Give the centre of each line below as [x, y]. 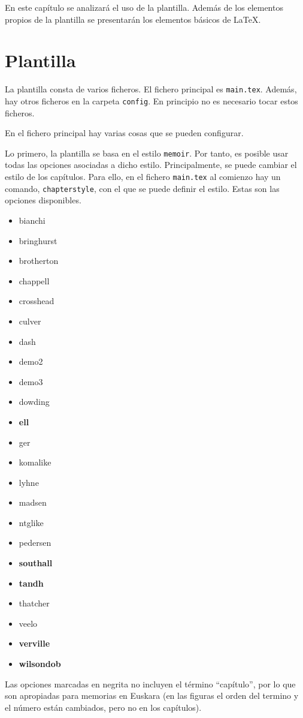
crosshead [37, 301]
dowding [34, 402]
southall [36, 563]
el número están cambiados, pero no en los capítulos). [103, 707]
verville [34, 643]
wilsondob [40, 664]
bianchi [32, 220]
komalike [35, 462]
